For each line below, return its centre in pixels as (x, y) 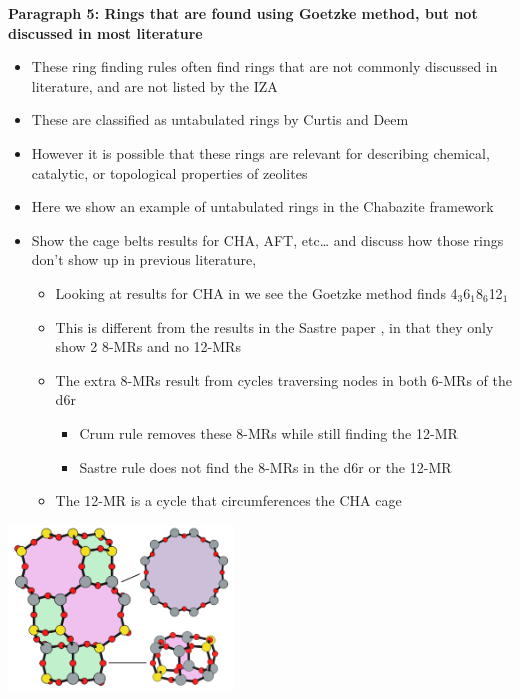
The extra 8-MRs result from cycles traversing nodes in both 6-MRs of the (283, 379)
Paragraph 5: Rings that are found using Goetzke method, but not (243, 13)
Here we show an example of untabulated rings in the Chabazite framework (262, 206)
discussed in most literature (105, 32)
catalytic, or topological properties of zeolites (169, 172)
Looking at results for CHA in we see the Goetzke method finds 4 (256, 292)
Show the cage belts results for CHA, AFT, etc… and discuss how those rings (267, 239)
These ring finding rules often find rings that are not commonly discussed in (264, 66)
